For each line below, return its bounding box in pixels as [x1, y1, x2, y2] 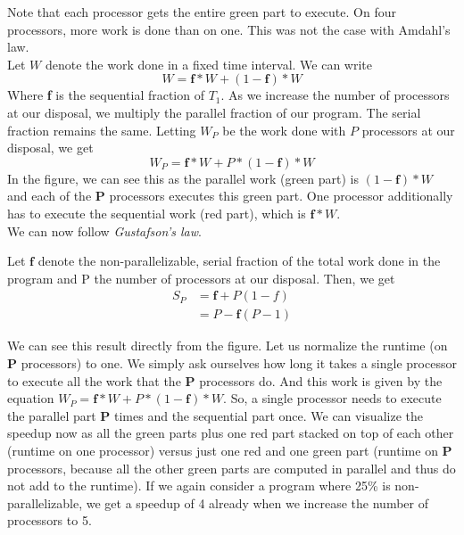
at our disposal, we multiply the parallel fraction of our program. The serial [7, 103, 421, 121]
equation [7, 389, 54, 407]
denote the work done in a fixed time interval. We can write [45, 54, 373, 73]
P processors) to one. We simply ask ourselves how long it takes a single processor [7, 353, 457, 372]
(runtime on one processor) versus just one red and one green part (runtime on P [7, 440, 452, 459]
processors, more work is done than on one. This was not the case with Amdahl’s [7, 20, 451, 38]
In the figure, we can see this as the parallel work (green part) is [7, 169, 360, 187]
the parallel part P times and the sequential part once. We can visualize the [7, 406, 423, 424]
